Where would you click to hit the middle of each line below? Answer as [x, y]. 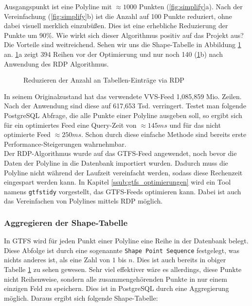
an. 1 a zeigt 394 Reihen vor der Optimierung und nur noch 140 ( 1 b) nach [113, 54]
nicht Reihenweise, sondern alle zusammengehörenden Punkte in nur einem [116, 279]
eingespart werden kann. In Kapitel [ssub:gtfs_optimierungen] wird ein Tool [117, 182]
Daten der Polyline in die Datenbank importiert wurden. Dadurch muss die [116, 162]
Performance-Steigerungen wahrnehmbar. [65, 144]
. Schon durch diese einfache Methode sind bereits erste [164, 134]
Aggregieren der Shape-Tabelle [66, 222]
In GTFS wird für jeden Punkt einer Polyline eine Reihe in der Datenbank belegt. [126, 241]
